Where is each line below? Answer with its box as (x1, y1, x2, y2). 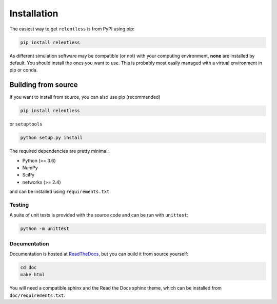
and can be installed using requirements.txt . (9, 188, 111, 195)
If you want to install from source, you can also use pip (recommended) (9, 94, 161, 100)
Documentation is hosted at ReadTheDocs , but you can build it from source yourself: (9, 251, 189, 257)
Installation (9, 8, 58, 19)
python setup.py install (20, 135, 83, 141)
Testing (9, 201, 29, 208)
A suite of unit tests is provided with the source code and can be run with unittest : (9, 212, 189, 218)
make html (20, 272, 45, 278)
